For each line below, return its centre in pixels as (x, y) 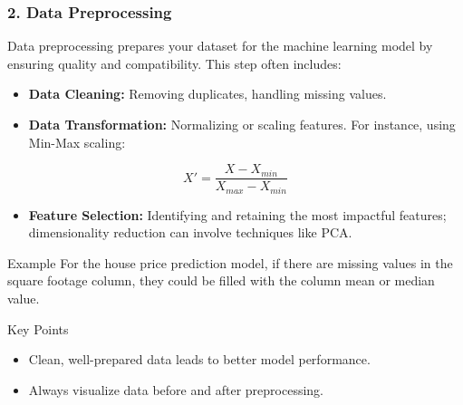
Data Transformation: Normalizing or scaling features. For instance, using (242, 124)
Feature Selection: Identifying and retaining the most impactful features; (237, 214)
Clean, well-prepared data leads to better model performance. (199, 359)
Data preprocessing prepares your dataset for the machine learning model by (220, 46)
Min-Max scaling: (77, 142)
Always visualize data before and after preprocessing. (176, 389)
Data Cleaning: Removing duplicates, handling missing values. (207, 94)
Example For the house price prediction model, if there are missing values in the (230, 262)
